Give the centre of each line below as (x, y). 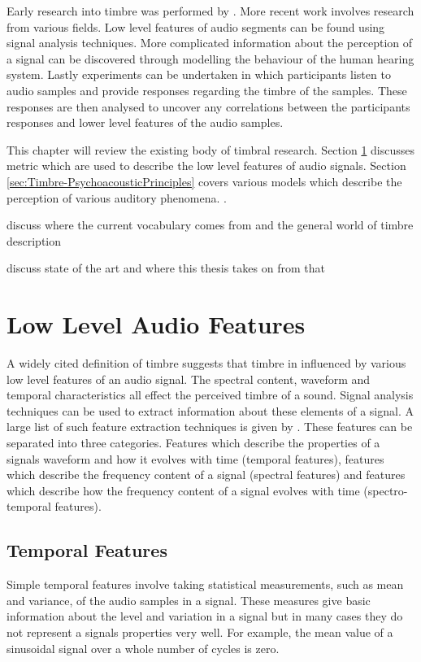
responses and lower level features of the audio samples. (145, 122)
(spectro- (386, 490)
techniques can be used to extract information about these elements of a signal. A (210, 410)
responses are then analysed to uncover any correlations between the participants (208, 106)
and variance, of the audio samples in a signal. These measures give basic (189, 600)
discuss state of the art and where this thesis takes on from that (166, 268)
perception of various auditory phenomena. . (117, 197)
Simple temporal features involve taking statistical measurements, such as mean (205, 584)
